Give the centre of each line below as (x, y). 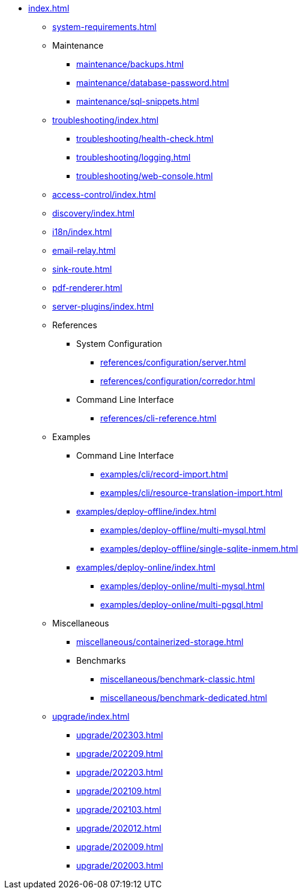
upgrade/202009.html (120, 847)
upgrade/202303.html (120, 735)
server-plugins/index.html (103, 306)
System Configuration (119, 344)
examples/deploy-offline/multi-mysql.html (183, 530)
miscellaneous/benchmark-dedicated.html (184, 698)
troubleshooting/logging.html (133, 157)
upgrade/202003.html (120, 865)
